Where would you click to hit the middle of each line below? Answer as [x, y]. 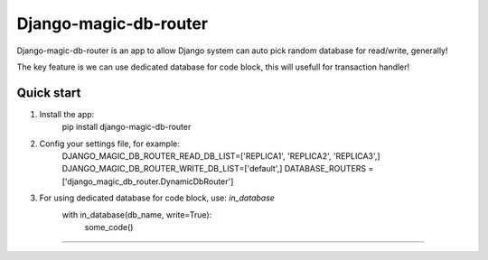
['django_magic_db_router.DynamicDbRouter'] [148, 181]
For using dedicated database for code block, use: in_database [157, 198]
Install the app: [67, 114]
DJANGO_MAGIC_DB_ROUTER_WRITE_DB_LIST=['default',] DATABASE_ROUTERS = [218, 169]
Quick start [49, 93]
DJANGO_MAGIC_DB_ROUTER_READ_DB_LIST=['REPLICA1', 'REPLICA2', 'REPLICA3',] [221, 156]
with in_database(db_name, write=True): [137, 214]
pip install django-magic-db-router [127, 127]
